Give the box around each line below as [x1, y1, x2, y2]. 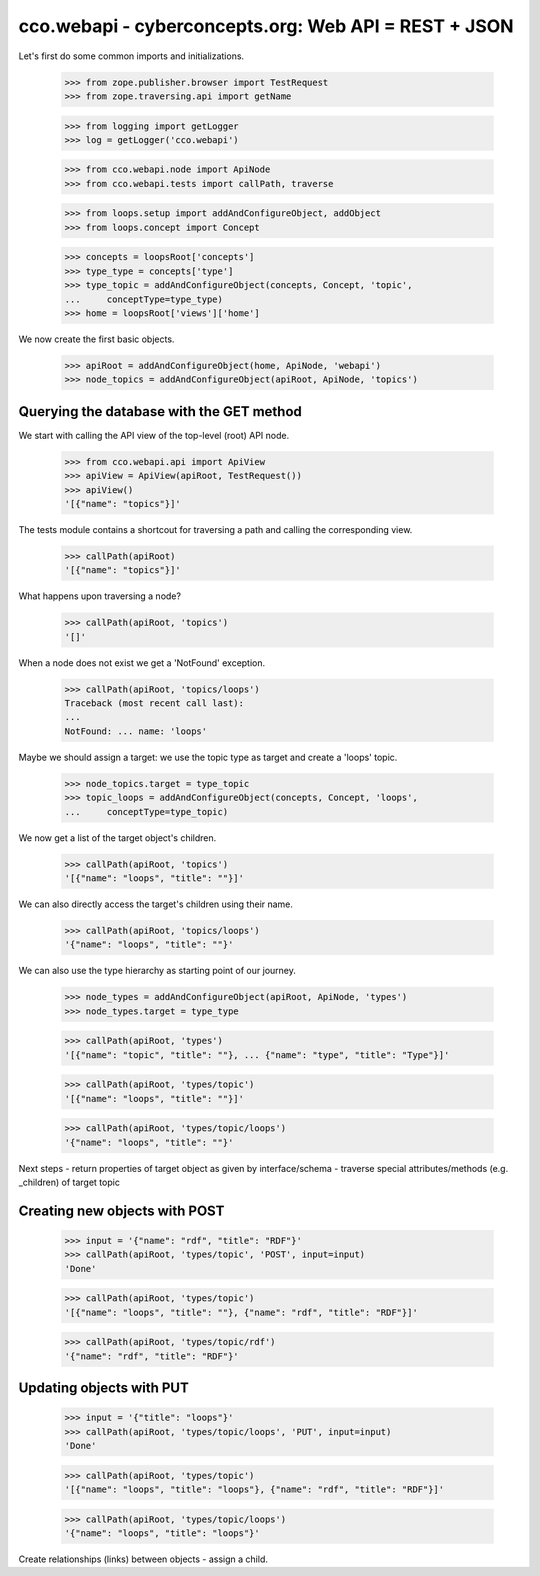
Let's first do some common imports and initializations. [18, 50, 245, 62]
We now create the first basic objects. [18, 333, 175, 345]
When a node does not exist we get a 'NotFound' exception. [18, 656, 266, 669]
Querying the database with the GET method [18, 403, 302, 420]
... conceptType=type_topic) [64, 806, 229, 817]
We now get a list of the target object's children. [18, 831, 217, 844]
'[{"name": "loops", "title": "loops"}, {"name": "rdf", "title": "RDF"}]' [64, 1484, 445, 1495]
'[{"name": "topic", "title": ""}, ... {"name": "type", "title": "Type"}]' [64, 1049, 450, 1060]
